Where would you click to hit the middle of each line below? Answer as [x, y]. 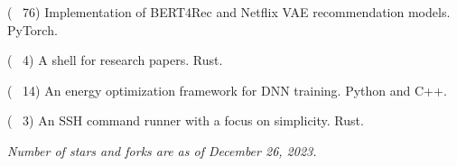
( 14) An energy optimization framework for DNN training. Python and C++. [227, 90]
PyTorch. [33, 29]
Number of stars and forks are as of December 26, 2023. [162, 150]
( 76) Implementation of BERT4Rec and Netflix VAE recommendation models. [229, 12]
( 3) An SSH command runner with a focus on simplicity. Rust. [186, 120]
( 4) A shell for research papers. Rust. [115, 60]
